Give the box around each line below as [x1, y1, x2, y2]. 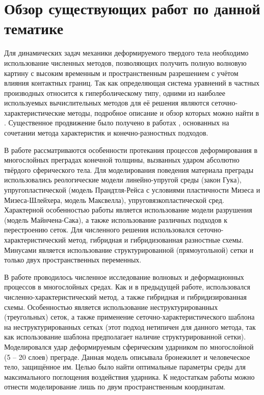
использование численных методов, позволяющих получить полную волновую [4, 57, 247, 68]
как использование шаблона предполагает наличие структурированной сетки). [4, 331, 246, 342]
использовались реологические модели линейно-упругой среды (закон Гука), [4, 174, 242, 185]
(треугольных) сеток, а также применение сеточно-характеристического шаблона [4, 311, 255, 322]
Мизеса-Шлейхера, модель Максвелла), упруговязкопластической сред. [4, 194, 224, 205]
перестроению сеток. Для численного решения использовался [4, 224, 195, 235]
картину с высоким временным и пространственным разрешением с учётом [4, 67, 239, 78]
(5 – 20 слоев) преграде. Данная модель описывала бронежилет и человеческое [4, 351, 250, 362]
